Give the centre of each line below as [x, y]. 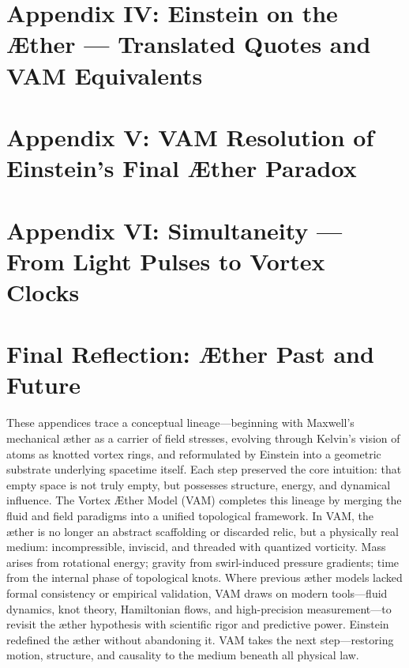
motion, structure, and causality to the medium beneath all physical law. [183, 655]
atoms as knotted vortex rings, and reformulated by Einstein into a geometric [194, 453]
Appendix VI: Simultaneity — [174, 230]
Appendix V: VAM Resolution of [190, 136]
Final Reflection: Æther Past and [190, 354]
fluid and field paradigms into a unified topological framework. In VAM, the [190, 515]
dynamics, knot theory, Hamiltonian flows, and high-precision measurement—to [199, 608]
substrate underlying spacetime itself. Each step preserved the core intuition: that [204, 469]
